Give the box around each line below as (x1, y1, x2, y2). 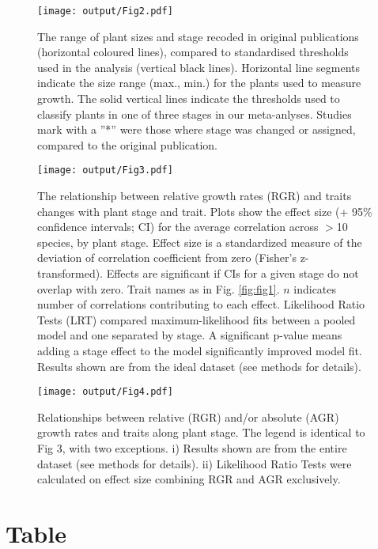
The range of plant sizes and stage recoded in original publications (37, 28, 359, 44)
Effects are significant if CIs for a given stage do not (106, 265, 359, 282)
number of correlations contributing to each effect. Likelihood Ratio (37, 296, 365, 312)
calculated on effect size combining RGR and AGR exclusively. (37, 471, 341, 487)
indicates (293, 280, 337, 297)
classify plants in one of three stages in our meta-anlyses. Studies (37, 105, 352, 122)
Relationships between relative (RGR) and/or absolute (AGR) (37, 408, 339, 425)
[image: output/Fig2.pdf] (37, 6, 173, 17)
